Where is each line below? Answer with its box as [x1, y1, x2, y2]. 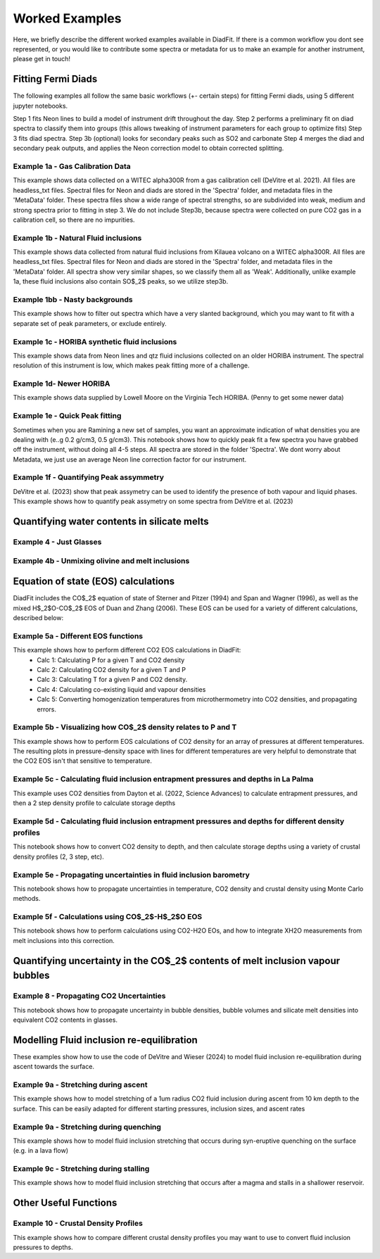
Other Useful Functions [13, 1197, 118, 1209]
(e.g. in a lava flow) [13, 1146, 69, 1155]
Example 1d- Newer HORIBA [13, 379, 110, 388]
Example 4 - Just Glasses [13, 537, 102, 547]
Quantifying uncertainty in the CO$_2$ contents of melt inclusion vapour [13, 954, 341, 967]
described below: [13, 614, 63, 622]
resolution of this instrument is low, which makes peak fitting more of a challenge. [13, 361, 250, 369]
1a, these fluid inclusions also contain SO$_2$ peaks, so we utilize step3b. [13, 277, 229, 286]
